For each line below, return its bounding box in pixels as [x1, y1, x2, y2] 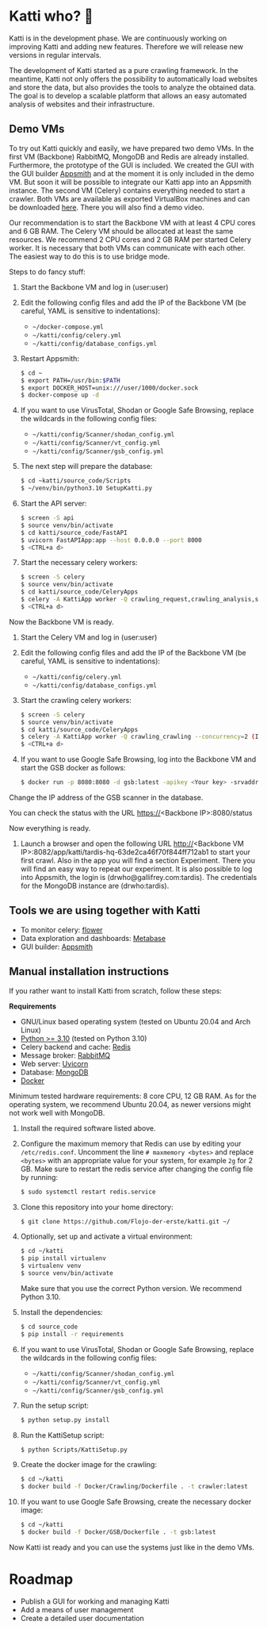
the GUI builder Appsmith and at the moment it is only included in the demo [9, 168, 254, 178]
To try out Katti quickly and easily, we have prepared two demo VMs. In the [9, 143, 254, 153]
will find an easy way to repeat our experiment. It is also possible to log [20, 864, 253, 874]
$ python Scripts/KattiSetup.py [20, 1446, 128, 1454]
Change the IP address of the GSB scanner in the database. [9, 793, 204, 802]
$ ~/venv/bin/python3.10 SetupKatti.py [20, 484, 153, 493]
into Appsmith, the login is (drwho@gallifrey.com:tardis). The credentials [20, 873, 257, 882]
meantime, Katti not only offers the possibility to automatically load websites [9, 74, 258, 83]
